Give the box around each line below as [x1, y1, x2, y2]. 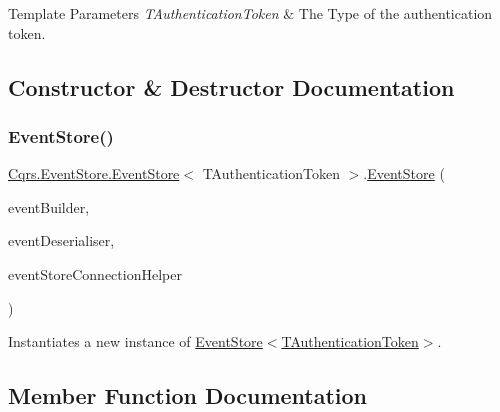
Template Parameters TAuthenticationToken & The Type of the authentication [8, 3, 493, 23]
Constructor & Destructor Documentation [8, 71, 455, 102]
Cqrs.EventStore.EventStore [8, 163, 180, 184]
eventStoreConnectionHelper [8, 263, 182, 284]
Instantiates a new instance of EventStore [8, 331, 263, 352]
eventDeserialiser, [8, 230, 115, 251]
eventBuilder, [8, 196, 90, 217]
